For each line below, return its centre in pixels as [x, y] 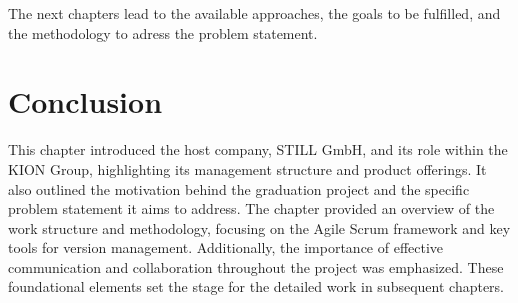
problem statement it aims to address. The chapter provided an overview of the [251, 208]
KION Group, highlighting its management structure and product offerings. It [247, 168]
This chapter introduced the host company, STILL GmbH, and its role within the [258, 149]
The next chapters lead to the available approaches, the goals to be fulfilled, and [254, 13]
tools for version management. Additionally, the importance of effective [226, 247]
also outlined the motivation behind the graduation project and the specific [239, 188]
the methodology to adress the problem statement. [163, 32]
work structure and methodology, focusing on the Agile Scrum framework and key [259, 227]
